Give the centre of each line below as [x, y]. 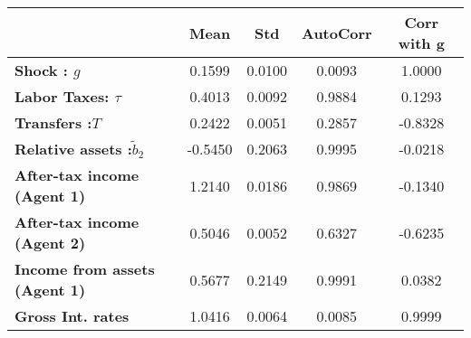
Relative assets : [73, 149]
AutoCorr [337, 33]
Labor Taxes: [62, 96]
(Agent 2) [50, 243]
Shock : [41, 70]
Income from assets [85, 269]
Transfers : [53, 122]
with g [421, 43]
